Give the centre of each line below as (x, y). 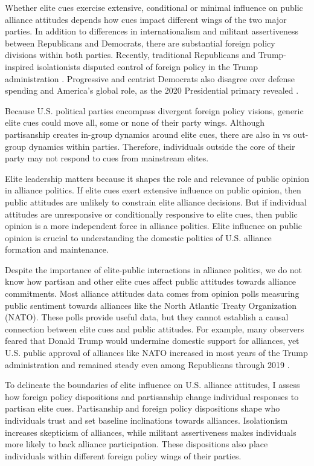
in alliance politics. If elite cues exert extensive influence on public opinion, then (153, 190)
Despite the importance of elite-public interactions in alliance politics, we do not (154, 269)
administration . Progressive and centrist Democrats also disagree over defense (150, 78)
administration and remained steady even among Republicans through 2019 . (147, 364)
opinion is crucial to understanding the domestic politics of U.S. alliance (138, 237)
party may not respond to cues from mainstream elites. (107, 158)
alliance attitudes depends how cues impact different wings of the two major (146, 19)
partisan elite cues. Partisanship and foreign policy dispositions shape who (143, 408)
